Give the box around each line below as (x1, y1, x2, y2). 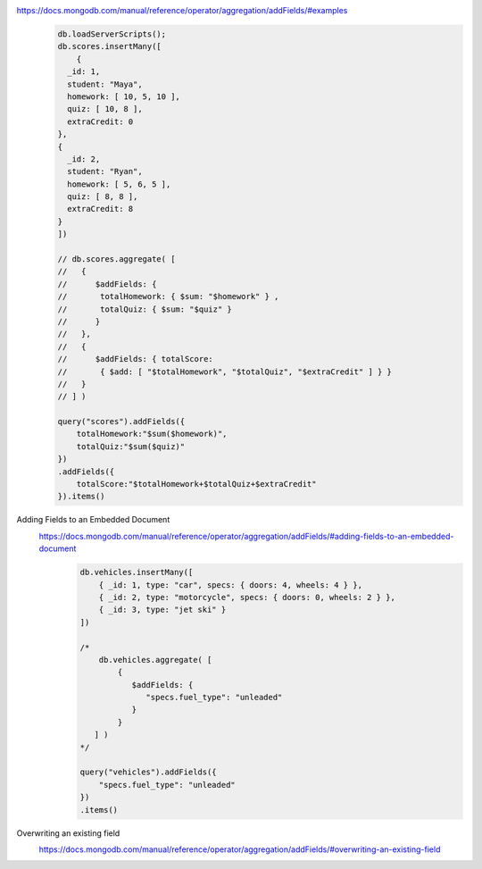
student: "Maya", (67, 79, 143, 89)
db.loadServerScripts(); (57, 29, 167, 39)
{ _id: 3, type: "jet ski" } (98, 605, 227, 615)
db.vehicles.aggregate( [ (98, 655, 212, 664)
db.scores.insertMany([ (57, 41, 162, 52)
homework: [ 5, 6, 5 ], (67, 179, 171, 189)
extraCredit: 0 (67, 116, 134, 127)
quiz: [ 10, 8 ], (67, 104, 143, 114)
